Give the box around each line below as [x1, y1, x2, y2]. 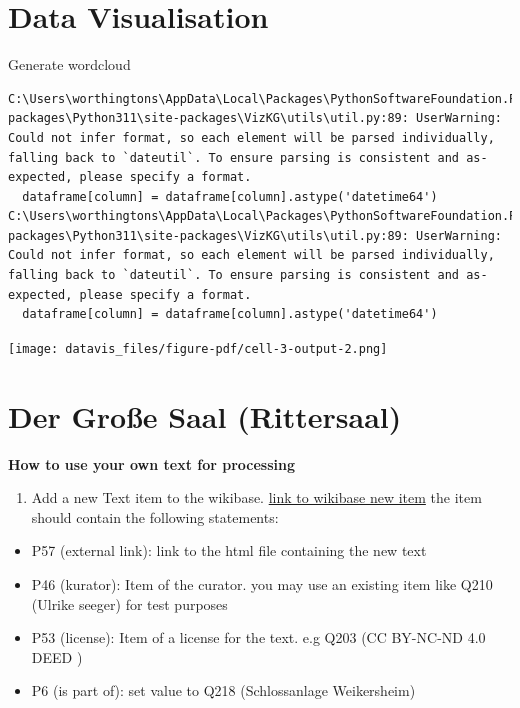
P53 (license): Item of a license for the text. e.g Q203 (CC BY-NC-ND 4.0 [31, 627, 486, 648]
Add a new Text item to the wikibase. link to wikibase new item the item [31, 487, 482, 508]
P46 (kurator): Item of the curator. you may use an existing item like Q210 [31, 574, 493, 594]
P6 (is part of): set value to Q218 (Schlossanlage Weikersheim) [31, 680, 416, 701]
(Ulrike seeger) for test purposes [31, 593, 228, 614]
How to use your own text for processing [8, 453, 295, 474]
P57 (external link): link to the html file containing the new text [31, 540, 427, 561]
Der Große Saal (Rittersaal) [8, 395, 402, 436]
